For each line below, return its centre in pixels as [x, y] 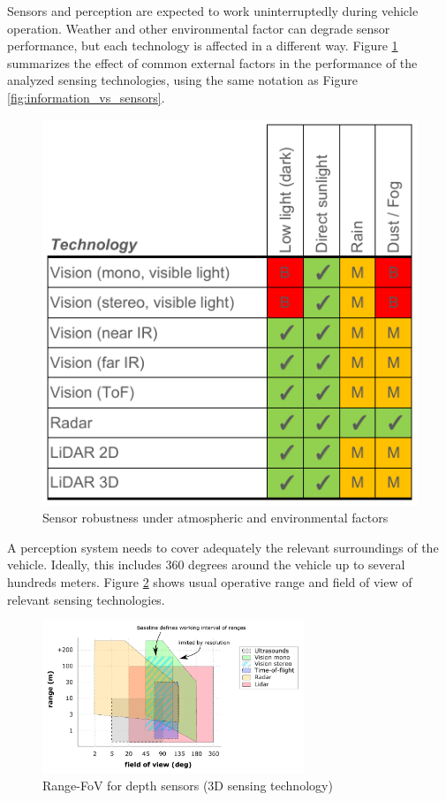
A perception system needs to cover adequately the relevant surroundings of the [223, 547]
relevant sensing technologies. [86, 599]
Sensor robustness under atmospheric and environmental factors [215, 518]
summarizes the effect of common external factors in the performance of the [212, 62]
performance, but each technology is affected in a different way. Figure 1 [203, 46]
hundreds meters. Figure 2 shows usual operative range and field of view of [210, 582]
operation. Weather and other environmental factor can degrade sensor [199, 28]
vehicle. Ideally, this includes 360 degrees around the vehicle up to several [206, 565]
